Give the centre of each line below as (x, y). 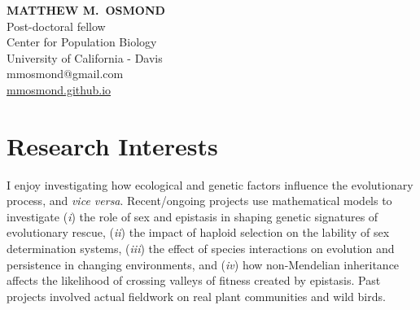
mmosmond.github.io (59, 89)
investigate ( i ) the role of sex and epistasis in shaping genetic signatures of (192, 216)
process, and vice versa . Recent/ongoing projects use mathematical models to (199, 201)
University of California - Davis (85, 57)
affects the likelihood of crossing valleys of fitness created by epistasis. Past (194, 280)
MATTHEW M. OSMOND (86, 10)
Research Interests (112, 145)
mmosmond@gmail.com (65, 74)
